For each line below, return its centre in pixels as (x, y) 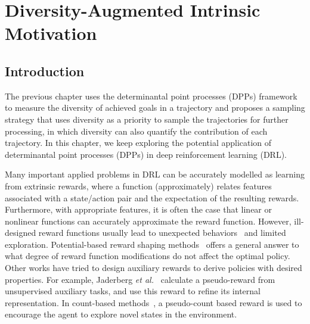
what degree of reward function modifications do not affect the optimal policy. (148, 256)
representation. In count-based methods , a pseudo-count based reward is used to (154, 302)
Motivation (51, 33)
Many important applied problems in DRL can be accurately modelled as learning (155, 174)
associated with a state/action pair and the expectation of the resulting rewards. (152, 197)
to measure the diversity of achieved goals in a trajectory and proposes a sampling (155, 108)
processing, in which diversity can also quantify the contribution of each (136, 131)
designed (21, 233)
